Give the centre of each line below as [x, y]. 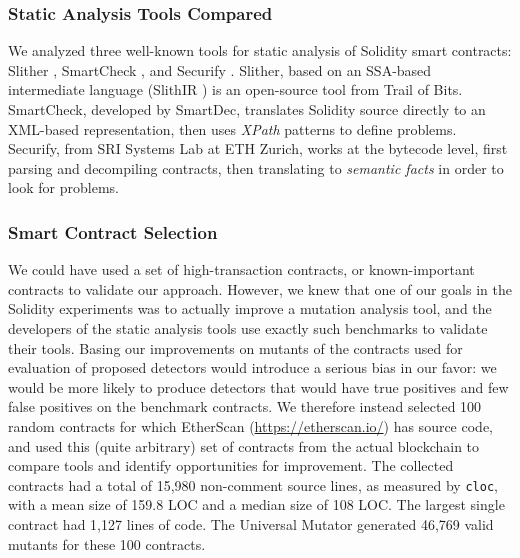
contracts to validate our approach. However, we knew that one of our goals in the [260, 288]
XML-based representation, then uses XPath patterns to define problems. [232, 128]
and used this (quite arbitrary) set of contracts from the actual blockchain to [244, 445]
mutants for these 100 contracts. [107, 543]
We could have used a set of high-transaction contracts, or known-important [241, 269]
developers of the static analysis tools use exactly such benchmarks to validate [248, 327]
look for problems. [64, 187]
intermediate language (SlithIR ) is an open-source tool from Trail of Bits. [235, 89]
